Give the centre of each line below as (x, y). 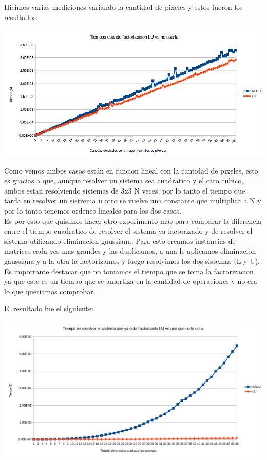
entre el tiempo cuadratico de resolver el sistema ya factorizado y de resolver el (128, 231)
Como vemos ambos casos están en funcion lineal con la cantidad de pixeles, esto (131, 170)
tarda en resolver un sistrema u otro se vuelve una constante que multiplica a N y (133, 200)
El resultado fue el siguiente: (49, 308)
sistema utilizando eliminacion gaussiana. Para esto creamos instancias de (120, 241)
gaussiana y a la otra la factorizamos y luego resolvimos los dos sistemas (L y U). (132, 261)
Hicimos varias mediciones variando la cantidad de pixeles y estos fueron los (123, 7)
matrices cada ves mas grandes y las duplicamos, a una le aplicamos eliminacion (130, 251)
